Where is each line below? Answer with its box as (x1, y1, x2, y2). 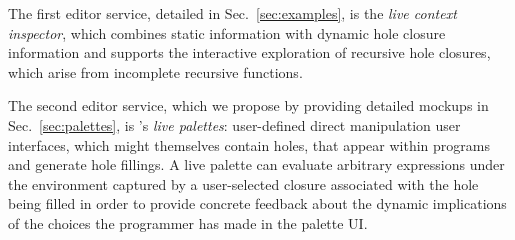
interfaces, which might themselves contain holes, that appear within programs (8, 134, 490, 155)
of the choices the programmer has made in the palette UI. (8, 212, 368, 233)
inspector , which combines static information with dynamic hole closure (8, 22, 446, 43)
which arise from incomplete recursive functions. (8, 61, 303, 82)
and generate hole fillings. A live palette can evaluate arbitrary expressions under (8, 154, 505, 175)
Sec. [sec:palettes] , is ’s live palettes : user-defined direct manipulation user (8, 114, 461, 135)
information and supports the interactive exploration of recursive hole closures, (8, 42, 491, 63)
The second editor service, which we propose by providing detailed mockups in (8, 95, 489, 116)
